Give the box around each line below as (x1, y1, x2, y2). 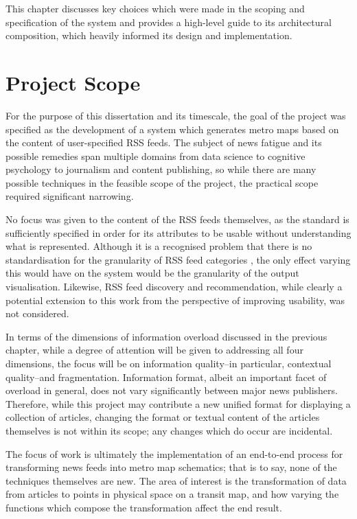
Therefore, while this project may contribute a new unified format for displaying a (5, 396, 351, 411)
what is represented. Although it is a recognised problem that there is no (5, 239, 312, 253)
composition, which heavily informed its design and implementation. (5, 28, 292, 43)
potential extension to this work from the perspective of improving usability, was (5, 292, 345, 307)
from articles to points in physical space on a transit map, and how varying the (5, 487, 339, 501)
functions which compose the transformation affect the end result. (5, 500, 282, 514)
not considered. (5, 306, 69, 321)
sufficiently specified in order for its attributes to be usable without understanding (5, 225, 352, 240)
